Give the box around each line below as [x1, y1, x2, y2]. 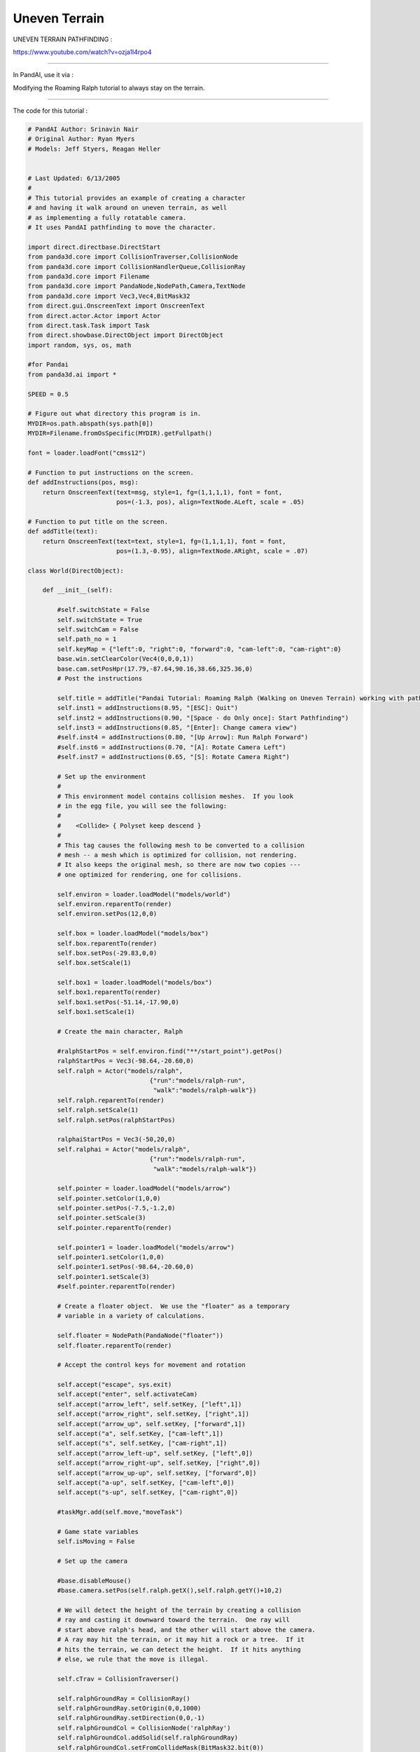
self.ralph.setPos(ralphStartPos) [57, 1116, 176, 1124]
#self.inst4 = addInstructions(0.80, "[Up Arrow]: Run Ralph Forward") [57, 733, 309, 741]
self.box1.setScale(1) [57, 1008, 136, 1016]
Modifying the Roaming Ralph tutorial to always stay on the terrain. [13, 83, 205, 92]
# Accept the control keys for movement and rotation [57, 1361, 246, 1369]
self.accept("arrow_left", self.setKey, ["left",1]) [57, 1400, 242, 1408]
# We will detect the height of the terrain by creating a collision [57, 1606, 301, 1615]
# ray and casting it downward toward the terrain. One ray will [57, 1616, 290, 1624]
